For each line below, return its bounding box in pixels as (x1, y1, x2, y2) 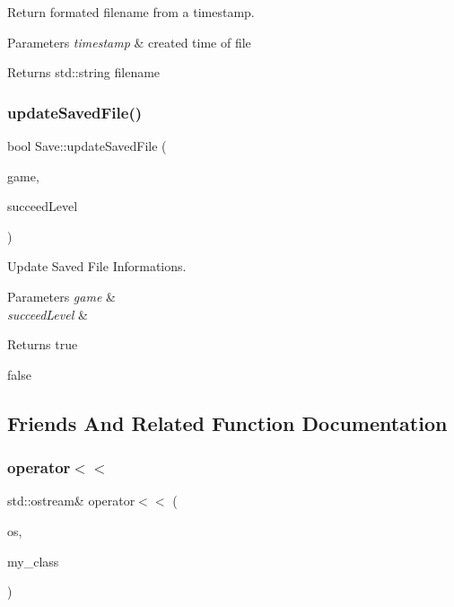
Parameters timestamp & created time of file (7, 32, 251, 51)
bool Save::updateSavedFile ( (7, 136, 167, 154)
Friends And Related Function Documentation (7, 409, 448, 436)
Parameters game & (7, 286, 116, 305)
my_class (7, 551, 59, 570)
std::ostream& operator (7, 491, 135, 510)
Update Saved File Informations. (7, 257, 187, 276)
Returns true (7, 335, 78, 354)
